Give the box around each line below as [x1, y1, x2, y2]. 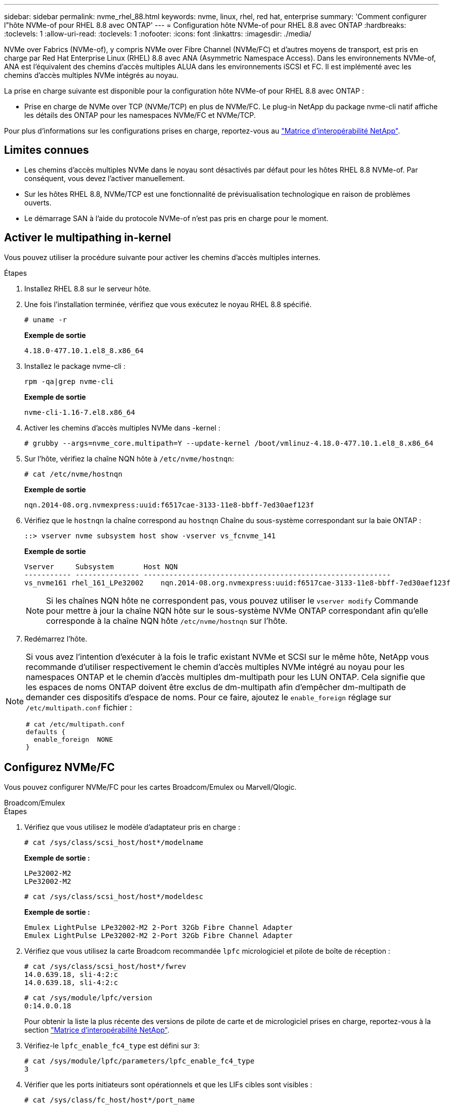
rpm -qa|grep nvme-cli [24, 377, 114, 386]
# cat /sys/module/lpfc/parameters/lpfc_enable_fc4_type [24, 1056, 255, 1065]
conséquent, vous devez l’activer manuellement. [24, 174, 185, 183]
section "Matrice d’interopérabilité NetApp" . [24, 1025, 170, 1034]
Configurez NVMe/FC [4, 761, 115, 774]
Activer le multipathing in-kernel [4, 231, 171, 244]
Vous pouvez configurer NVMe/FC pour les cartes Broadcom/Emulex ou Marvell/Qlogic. [4, 782, 297, 791]
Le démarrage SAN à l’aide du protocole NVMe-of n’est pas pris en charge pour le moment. [24, 214, 329, 223]
